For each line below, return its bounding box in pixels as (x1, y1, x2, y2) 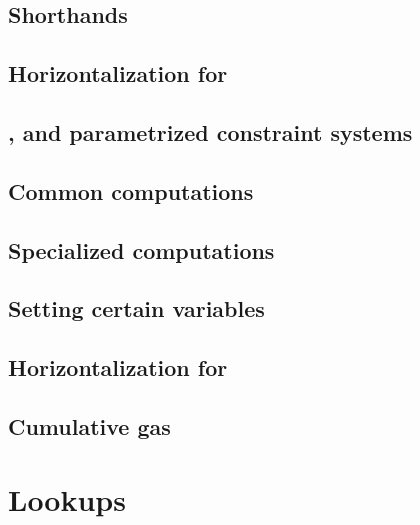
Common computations (8, 175, 254, 206)
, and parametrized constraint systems (8, 116, 413, 147)
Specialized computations (8, 234, 275, 265)
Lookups (8, 479, 126, 520)
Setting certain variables (8, 293, 265, 324)
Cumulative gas (8, 410, 171, 441)
